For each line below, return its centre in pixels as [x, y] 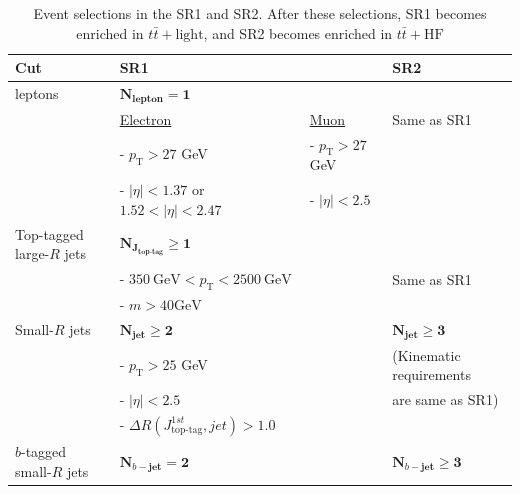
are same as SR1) [445, 399]
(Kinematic [426, 354]
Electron [145, 118]
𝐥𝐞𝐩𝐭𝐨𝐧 [148, 99]
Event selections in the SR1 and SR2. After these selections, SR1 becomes [260, 13]
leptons [37, 93]
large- [32, 253]
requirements [431, 374]
